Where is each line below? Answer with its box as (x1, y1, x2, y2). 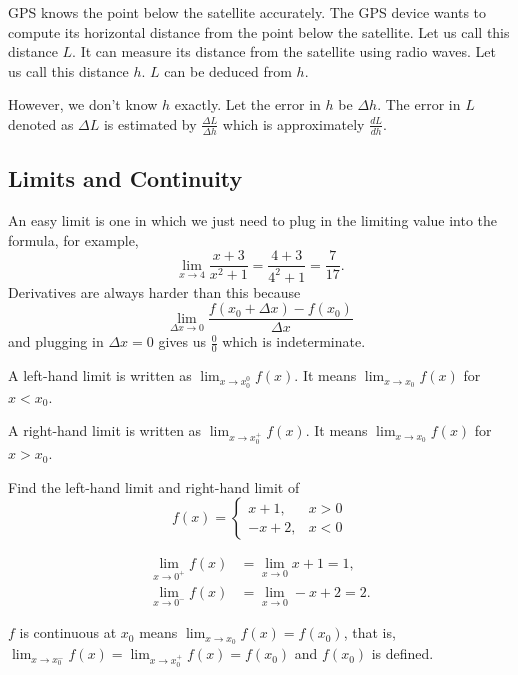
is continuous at (19, 622, 117, 643)
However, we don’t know (8, 94, 158, 115)
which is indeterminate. (222, 331, 366, 352)
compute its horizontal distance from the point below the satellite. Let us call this (8, 21, 510, 42)
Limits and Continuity (8, 163, 243, 194)
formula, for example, (8, 229, 139, 250)
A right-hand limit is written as (8, 420, 202, 441)
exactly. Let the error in (174, 94, 321, 115)
